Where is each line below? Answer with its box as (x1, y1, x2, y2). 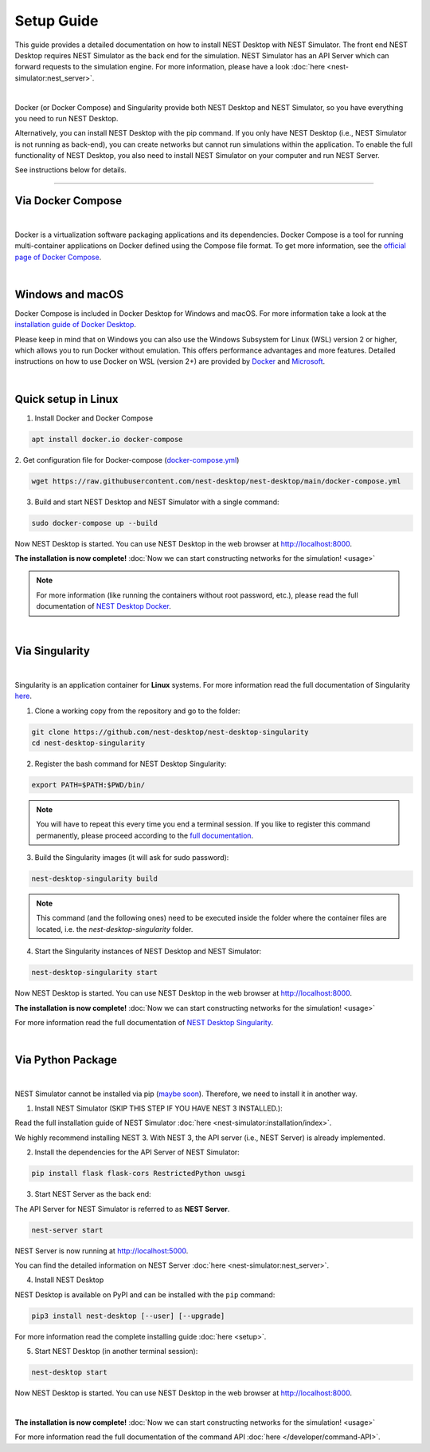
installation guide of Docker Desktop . (14, 320, 137, 329)
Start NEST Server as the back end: (34, 1190, 151, 1199)
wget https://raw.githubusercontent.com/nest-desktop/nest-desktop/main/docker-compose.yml (31, 476, 401, 486)
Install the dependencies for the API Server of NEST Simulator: (34, 1147, 240, 1157)
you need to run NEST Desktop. (14, 113, 119, 123)
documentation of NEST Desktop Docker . (36, 602, 171, 611)
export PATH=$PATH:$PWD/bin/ (31, 780, 146, 789)
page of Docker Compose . (14, 252, 102, 262)
